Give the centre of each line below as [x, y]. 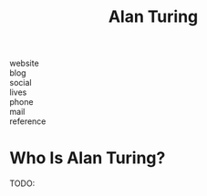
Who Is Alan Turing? [88, 158]
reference [28, 121]
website [24, 63]
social [21, 83]
